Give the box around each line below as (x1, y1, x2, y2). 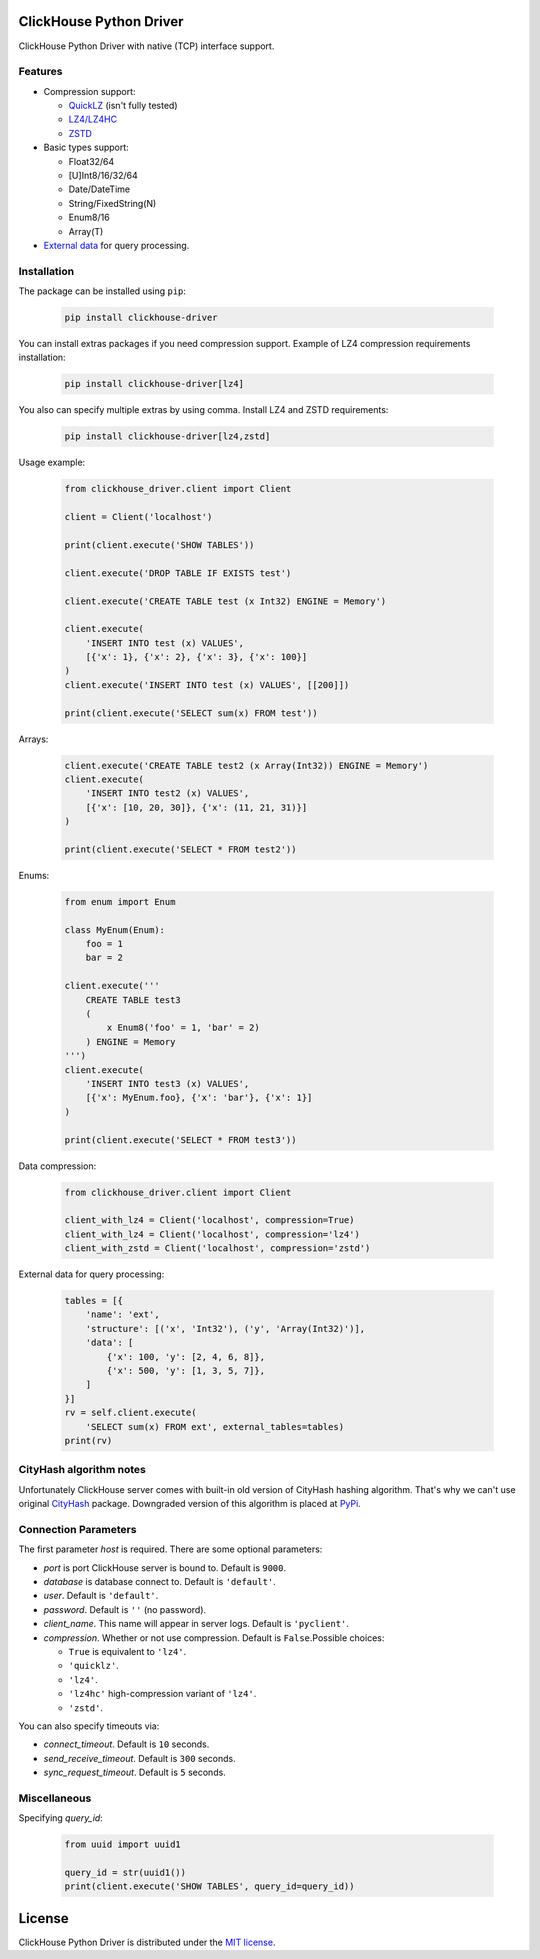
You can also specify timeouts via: (18, 1720, 160, 1732)
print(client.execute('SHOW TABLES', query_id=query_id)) (64, 1881, 355, 1892)
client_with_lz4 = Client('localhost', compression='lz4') (64, 1228, 360, 1240)
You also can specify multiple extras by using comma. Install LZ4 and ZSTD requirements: (18, 404, 389, 416)
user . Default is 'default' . (43, 1590, 159, 1602)
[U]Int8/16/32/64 (68, 170, 139, 181)
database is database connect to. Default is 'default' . (43, 1576, 277, 1587)
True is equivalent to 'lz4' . (68, 1645, 187, 1657)
